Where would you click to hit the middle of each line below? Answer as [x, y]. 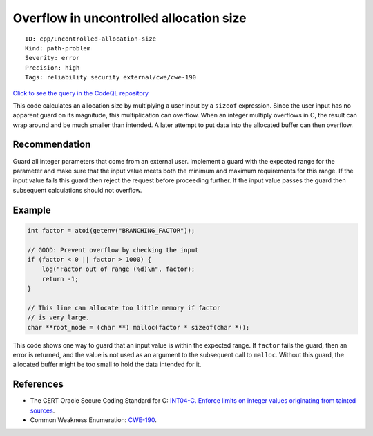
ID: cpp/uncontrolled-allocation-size [91, 39]
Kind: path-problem [58, 48]
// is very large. [58, 317]
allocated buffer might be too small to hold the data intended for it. [107, 364]
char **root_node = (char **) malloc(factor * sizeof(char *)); [138, 327]
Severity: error [52, 58]
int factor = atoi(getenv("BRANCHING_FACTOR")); [111, 230]
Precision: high [52, 68]
